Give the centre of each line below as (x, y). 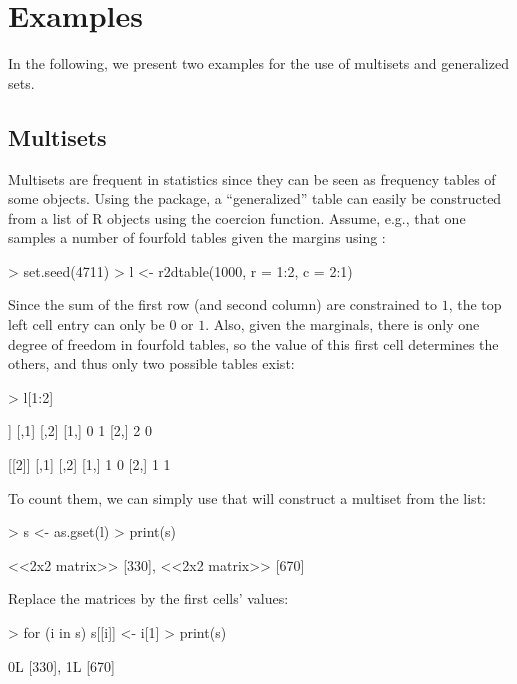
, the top (475, 304)
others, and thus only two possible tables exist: (151, 363)
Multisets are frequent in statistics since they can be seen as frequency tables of (252, 178)
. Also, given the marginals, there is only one (342, 324)
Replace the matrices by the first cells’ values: (148, 598)
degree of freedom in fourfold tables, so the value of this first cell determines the (253, 343)
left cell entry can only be (86, 324)
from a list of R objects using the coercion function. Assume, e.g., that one (237, 217)
